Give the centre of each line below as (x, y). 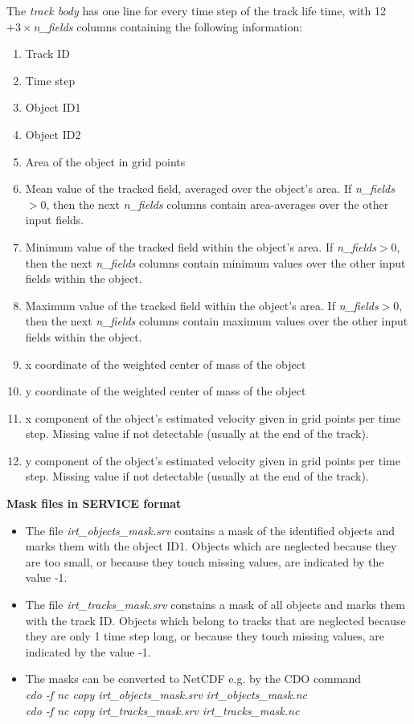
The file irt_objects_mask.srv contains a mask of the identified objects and (210, 530)
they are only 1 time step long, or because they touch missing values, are (205, 636)
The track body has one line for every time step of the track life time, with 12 (196, 10)
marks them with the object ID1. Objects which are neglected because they (211, 546)
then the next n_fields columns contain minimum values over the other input (215, 262)
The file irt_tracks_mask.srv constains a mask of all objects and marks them (215, 605)
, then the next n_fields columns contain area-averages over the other (217, 204)
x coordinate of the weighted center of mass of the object (166, 364)
